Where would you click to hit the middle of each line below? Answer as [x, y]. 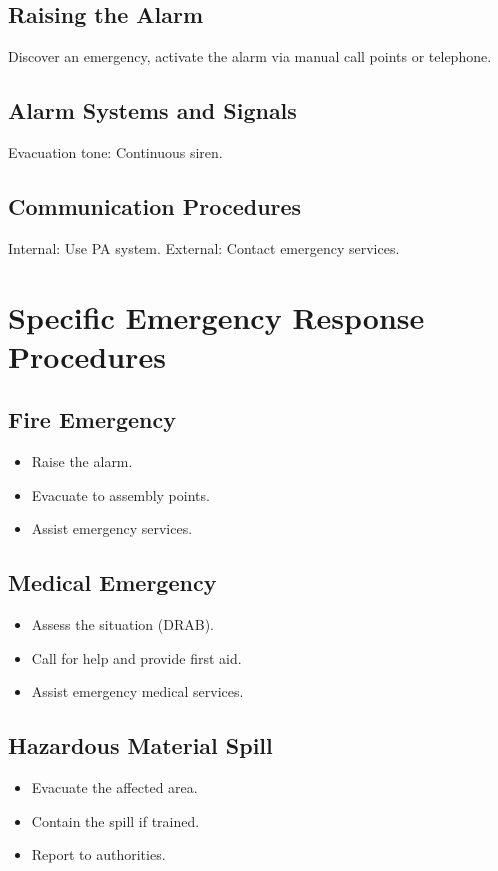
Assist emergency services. [112, 528]
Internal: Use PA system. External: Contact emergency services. [204, 247]
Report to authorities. [98, 854]
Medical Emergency [112, 582]
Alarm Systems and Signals [152, 110]
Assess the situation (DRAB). [122, 624]
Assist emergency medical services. [137, 691]
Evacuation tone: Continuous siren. [115, 152]
